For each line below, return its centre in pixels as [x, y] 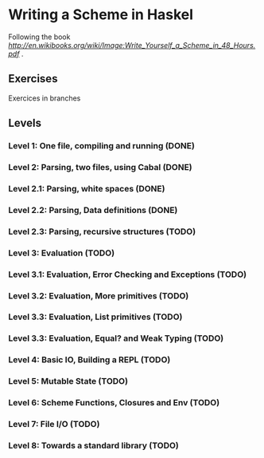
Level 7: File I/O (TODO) [54, 424]
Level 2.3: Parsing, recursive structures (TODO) [102, 231]
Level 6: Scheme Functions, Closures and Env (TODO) [114, 403]
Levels [25, 123]
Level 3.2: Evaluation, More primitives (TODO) [99, 295]
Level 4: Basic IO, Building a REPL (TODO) [89, 360]
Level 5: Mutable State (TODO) [68, 381]
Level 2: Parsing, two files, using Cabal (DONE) [100, 167]
